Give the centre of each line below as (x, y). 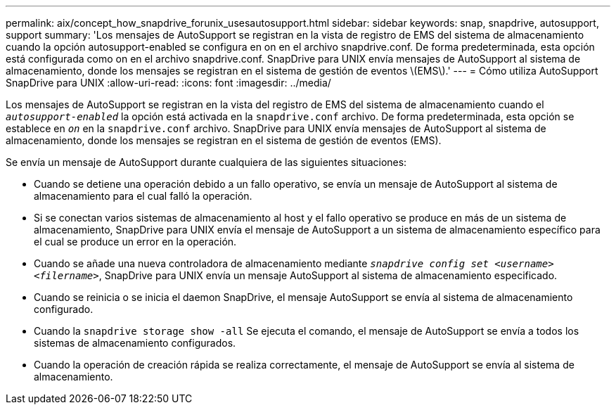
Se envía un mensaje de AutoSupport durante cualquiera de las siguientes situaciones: (206, 162)
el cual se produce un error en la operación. (135, 242)
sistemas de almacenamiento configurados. (135, 343)
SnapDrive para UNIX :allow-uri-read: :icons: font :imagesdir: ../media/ (168, 83)
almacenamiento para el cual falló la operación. (143, 196)
